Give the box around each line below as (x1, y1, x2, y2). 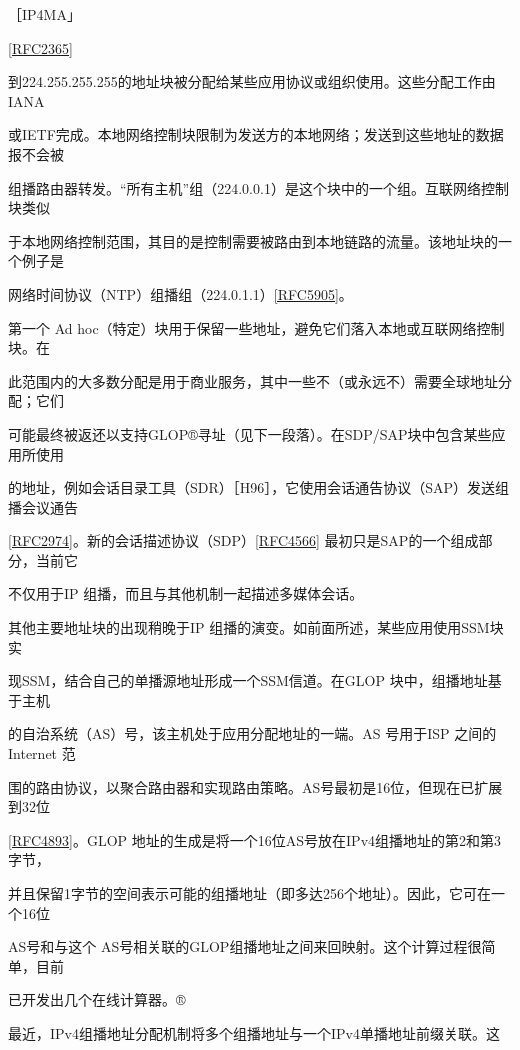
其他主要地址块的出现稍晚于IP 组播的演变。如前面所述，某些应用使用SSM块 (8, 617, 504, 638)
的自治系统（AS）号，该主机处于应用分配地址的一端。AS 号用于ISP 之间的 (8, 723, 497, 744)
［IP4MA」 (8, 4, 81, 24)
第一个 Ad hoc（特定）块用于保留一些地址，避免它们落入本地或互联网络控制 (8, 317, 505, 338)
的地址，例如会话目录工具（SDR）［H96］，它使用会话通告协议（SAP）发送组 (8, 477, 510, 498)
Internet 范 (8, 743, 76, 764)
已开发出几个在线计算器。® (8, 989, 186, 1010)
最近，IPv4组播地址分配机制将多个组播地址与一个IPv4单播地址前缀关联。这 (8, 1022, 500, 1043)
